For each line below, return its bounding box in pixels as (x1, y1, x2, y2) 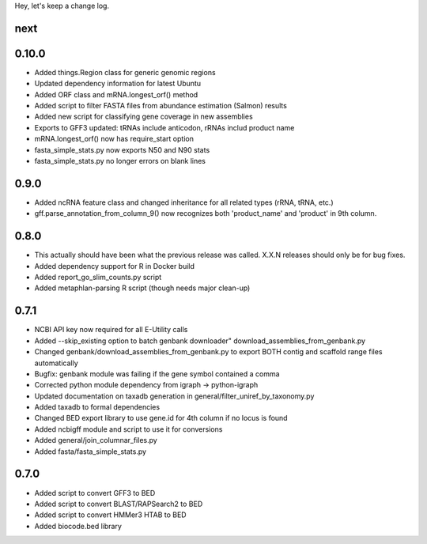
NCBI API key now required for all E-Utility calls (34, 325, 188, 334)
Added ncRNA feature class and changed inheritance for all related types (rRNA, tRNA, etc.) (34, 198, 334, 207)
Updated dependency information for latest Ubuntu (34, 79, 202, 89)
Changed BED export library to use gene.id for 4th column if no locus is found (34, 414, 288, 423)
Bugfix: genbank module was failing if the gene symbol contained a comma (34, 368, 280, 379)
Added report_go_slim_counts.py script (34, 273, 162, 282)
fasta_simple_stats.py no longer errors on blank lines (34, 157, 206, 166)
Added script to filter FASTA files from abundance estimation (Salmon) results (34, 101, 288, 111)
